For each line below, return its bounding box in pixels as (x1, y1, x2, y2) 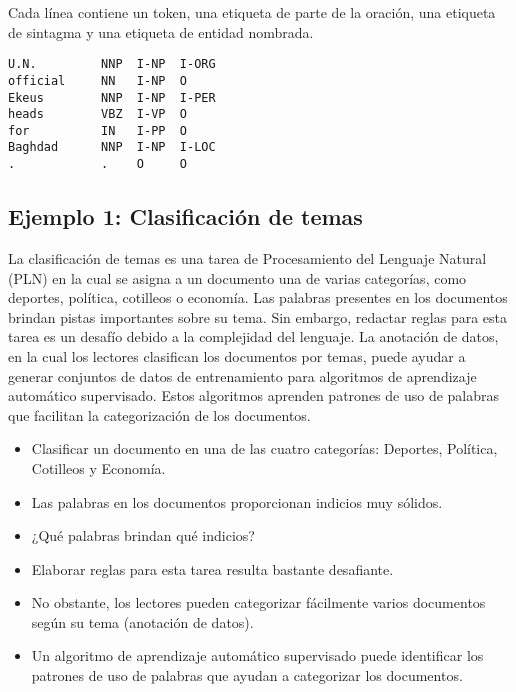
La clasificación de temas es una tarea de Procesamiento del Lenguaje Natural (8, 247, 487, 268)
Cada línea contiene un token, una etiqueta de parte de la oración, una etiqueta (8, 2, 496, 22)
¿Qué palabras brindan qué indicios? (31, 525, 255, 546)
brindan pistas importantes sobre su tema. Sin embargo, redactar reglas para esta (8, 306, 508, 327)
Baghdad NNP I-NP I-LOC (8, 140, 216, 155)
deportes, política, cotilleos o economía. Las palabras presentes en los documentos (8, 287, 508, 308)
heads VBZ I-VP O (8, 107, 187, 122)
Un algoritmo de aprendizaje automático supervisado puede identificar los (31, 645, 484, 666)
